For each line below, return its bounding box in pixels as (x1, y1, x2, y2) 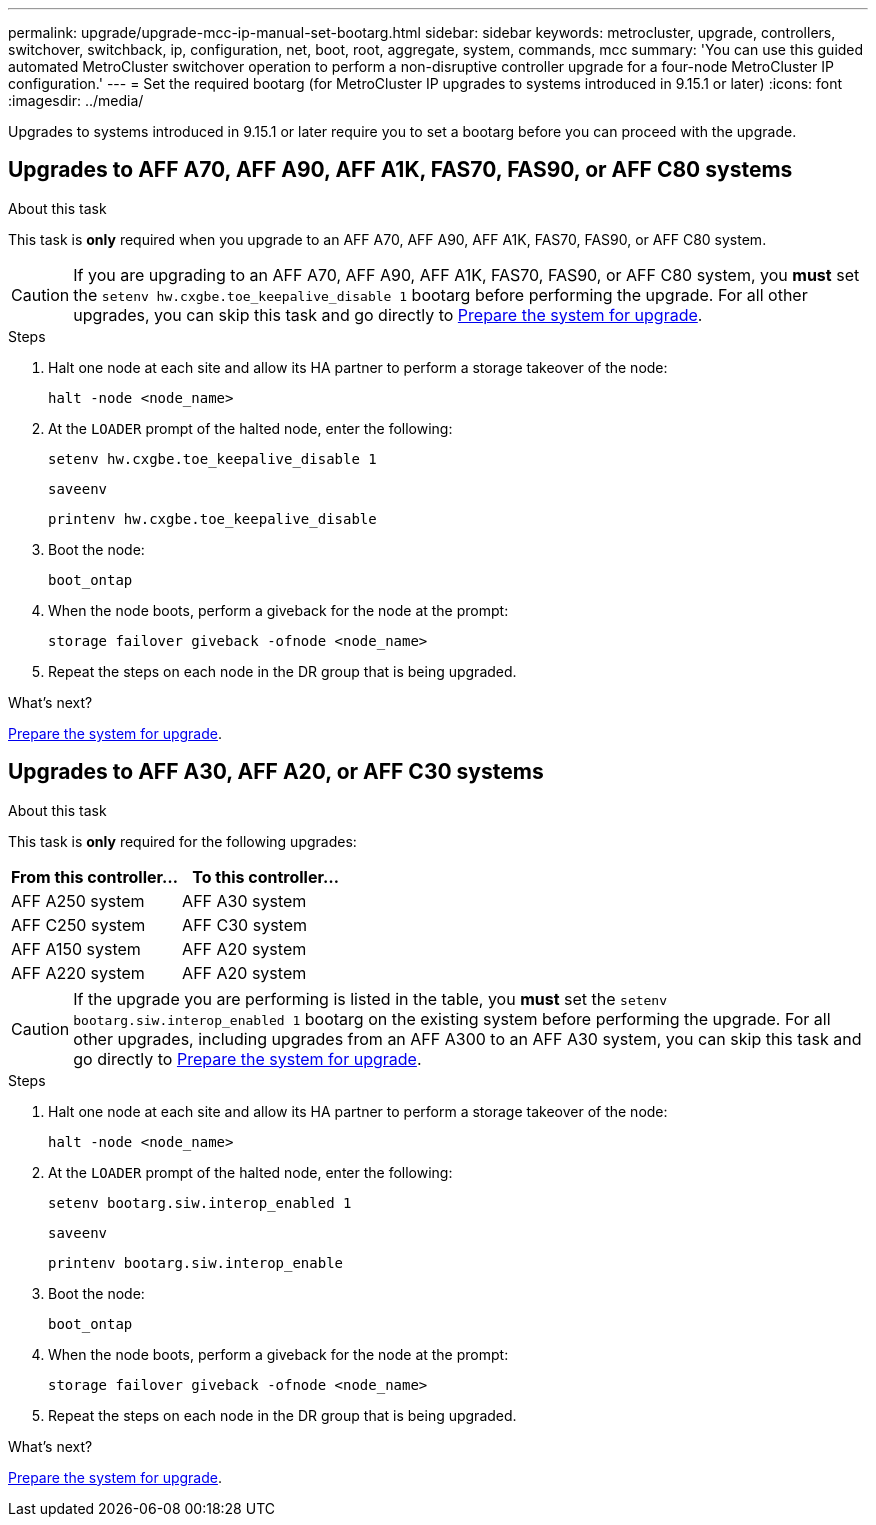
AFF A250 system (11, 890, 145, 911)
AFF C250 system (11, 914, 146, 935)
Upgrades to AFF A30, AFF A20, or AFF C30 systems (8, 759, 544, 785)
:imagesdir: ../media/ (8, 92, 144, 109)
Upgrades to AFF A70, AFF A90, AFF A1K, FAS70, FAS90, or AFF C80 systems (8, 157, 793, 183)
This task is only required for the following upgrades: (8, 832, 357, 850)
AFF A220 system (11, 962, 145, 983)
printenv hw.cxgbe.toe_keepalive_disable (48, 510, 377, 527)
